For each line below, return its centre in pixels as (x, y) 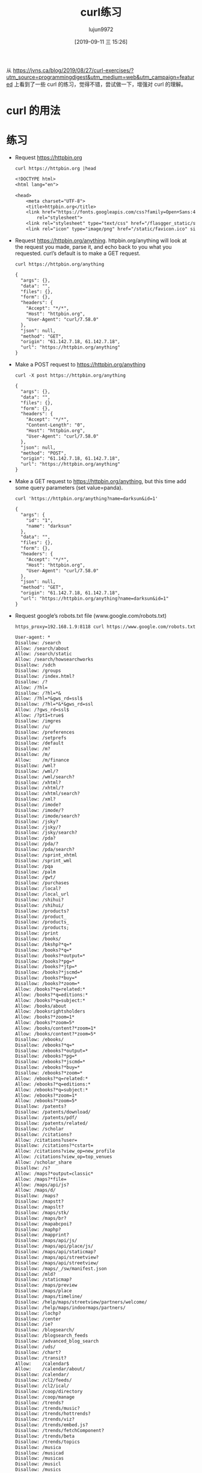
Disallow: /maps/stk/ (42, 1212)
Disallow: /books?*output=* (50, 956)
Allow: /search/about (42, 648)
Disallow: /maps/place (43, 1291)
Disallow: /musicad (39, 1453)
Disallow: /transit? (41, 1358)
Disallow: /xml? (35, 799)
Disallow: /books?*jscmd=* (49, 972)
